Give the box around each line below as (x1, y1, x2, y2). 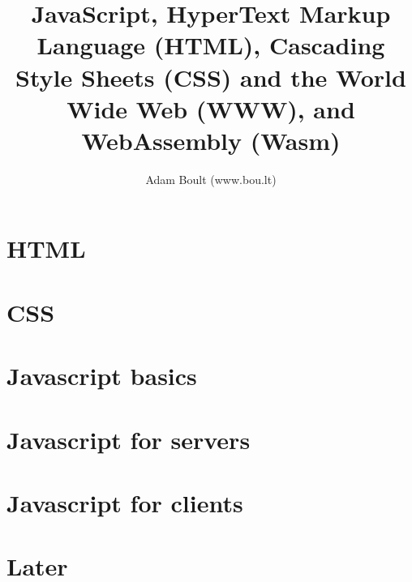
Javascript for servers (6, 422, 251, 456)
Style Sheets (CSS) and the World (15, 60, 406, 93)
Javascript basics (6, 359, 197, 392)
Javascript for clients (6, 486, 243, 519)
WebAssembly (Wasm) (81, 123, 341, 156)
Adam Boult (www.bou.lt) (145, 170, 277, 187)
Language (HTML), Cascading (36, 28, 385, 62)
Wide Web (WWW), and (67, 92, 355, 125)
